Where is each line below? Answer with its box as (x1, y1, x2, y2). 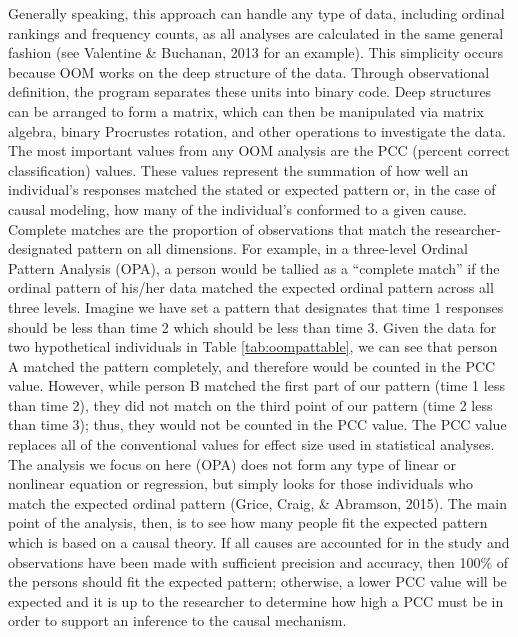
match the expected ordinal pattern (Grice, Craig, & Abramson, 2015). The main (8, 492, 507, 513)
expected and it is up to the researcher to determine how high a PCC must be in (8, 590, 504, 611)
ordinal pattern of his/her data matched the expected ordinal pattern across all (8, 277, 494, 298)
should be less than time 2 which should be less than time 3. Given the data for (8, 316, 497, 337)
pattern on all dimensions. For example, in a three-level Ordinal (77, 238, 468, 259)
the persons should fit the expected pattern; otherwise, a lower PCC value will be (8, 571, 507, 592)
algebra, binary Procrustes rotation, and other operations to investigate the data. (8, 120, 506, 141)
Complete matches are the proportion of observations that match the (8, 218, 431, 239)
